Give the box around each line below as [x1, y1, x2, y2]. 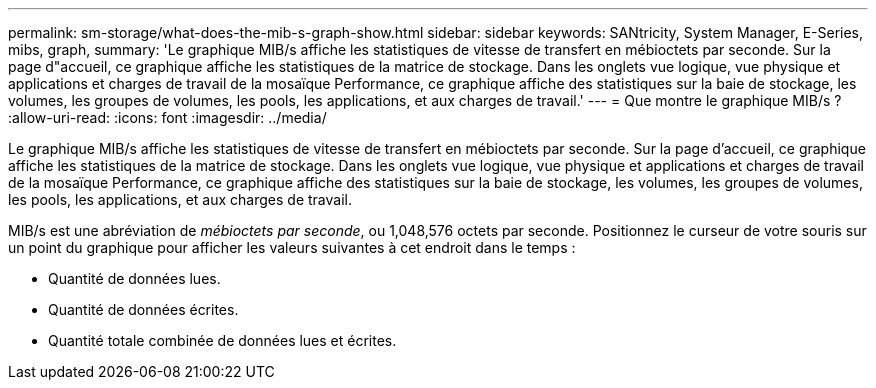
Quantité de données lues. [48, 270, 221, 287]
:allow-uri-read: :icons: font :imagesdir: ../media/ [8, 109, 327, 126]
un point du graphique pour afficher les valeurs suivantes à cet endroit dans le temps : [8, 239, 576, 256]
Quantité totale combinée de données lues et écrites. [48, 332, 397, 349]
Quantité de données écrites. [48, 301, 239, 318]
